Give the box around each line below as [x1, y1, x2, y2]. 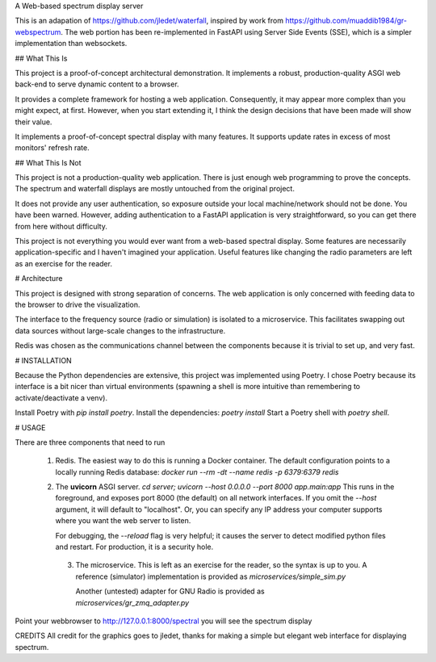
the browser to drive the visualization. [15, 300, 140, 309]
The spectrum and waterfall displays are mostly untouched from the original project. [15, 184, 295, 194]
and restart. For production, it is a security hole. [55, 542, 214, 552]
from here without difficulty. [15, 221, 108, 231]
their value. [15, 117, 52, 127]
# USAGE [15, 422, 46, 432]
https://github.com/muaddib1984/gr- [285, 16, 408, 26]
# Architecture [15, 274, 63, 283]
